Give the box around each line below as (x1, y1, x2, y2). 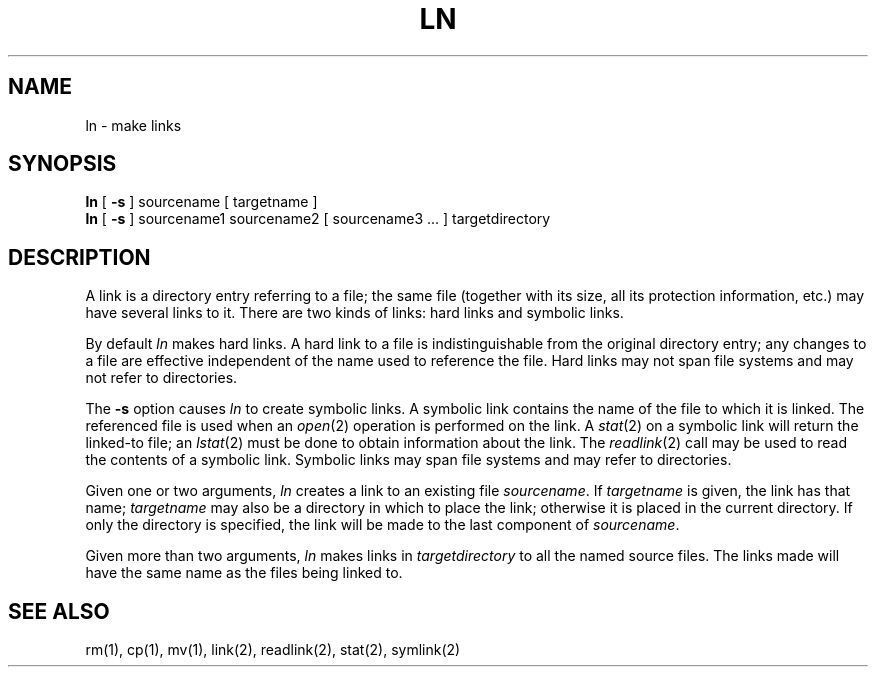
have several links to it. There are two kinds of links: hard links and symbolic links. (85, 304, 624, 322)
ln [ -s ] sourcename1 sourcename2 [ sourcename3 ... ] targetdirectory (85, 210, 551, 228)
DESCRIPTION (8, 244, 151, 270)
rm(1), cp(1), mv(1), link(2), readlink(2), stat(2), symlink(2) (85, 641, 461, 659)
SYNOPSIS (8, 151, 117, 177)
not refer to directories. (85, 369, 238, 387)
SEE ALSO (8, 598, 110, 624)
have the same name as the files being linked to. (85, 564, 403, 582)
